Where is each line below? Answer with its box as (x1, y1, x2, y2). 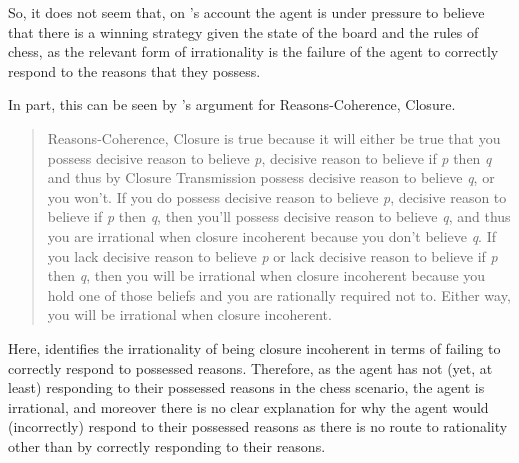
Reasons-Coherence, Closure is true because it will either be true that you (47, 127, 501, 148)
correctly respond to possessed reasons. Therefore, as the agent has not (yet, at (8, 357, 493, 378)
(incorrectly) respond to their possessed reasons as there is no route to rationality (8, 416, 508, 437)
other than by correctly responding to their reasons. (8, 435, 326, 456)
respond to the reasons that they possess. (8, 60, 261, 81)
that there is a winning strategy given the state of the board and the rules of (8, 21, 479, 42)
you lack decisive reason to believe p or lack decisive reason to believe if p (47, 245, 498, 266)
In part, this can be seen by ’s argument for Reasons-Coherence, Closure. (8, 94, 456, 115)
